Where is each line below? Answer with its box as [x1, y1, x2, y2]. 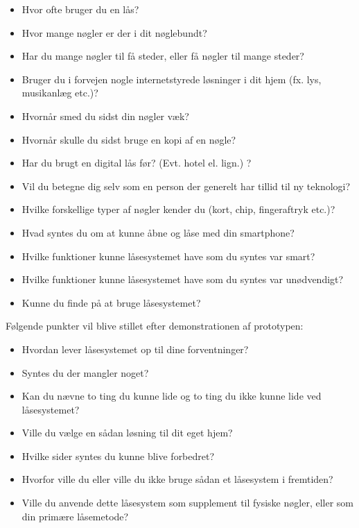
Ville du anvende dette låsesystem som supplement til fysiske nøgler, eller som [21, 495, 353, 510]
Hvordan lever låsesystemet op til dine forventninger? [21, 341, 249, 356]
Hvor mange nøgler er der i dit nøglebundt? [21, 25, 207, 40]
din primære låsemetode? [21, 509, 129, 523]
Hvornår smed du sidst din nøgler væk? [21, 108, 189, 123]
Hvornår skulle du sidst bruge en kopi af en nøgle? [21, 132, 236, 146]
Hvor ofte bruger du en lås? [21, 2, 139, 16]
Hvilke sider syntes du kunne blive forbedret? [21, 448, 215, 463]
